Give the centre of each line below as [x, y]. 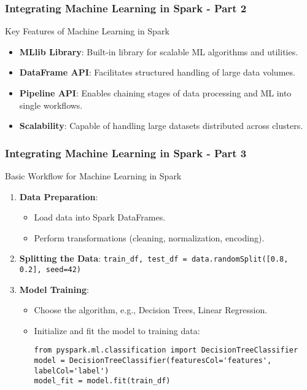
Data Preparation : [59, 196]
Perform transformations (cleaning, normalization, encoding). [149, 237]
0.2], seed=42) [50, 270]
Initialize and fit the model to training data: [117, 330]
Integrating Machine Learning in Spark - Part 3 [126, 153]
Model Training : [54, 289]
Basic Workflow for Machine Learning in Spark [93, 176]
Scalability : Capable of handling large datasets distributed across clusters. [161, 126]
